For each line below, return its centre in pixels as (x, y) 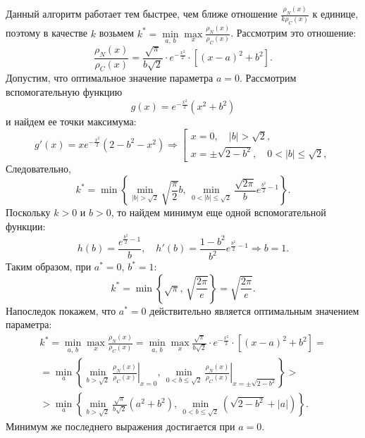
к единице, (335, 14)
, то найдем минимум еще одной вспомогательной (218, 212)
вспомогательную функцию (64, 92)
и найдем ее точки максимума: (71, 121)
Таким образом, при (49, 267)
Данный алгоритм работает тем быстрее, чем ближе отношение (142, 14)
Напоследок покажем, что (61, 310)
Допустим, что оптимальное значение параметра (110, 78)
